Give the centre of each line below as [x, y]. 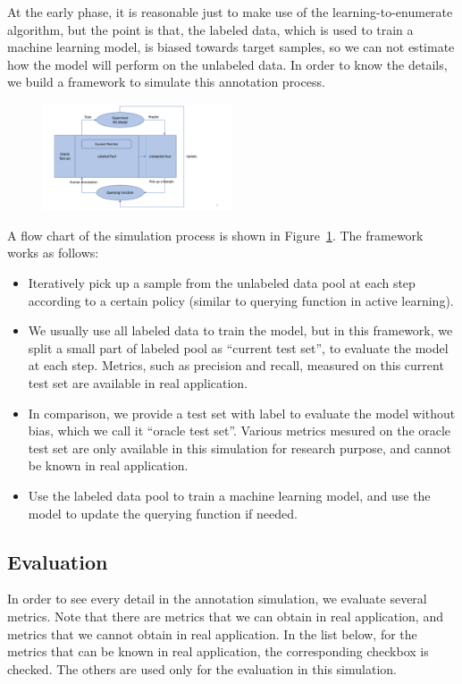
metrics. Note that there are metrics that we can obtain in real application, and [225, 616]
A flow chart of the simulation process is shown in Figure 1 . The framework [215, 235]
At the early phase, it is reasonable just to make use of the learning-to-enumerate [230, 12]
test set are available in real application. [138, 382]
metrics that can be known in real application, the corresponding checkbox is [218, 651]
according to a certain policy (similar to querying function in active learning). [241, 300]
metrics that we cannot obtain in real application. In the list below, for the [212, 633]
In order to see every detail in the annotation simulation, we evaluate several [217, 599]
